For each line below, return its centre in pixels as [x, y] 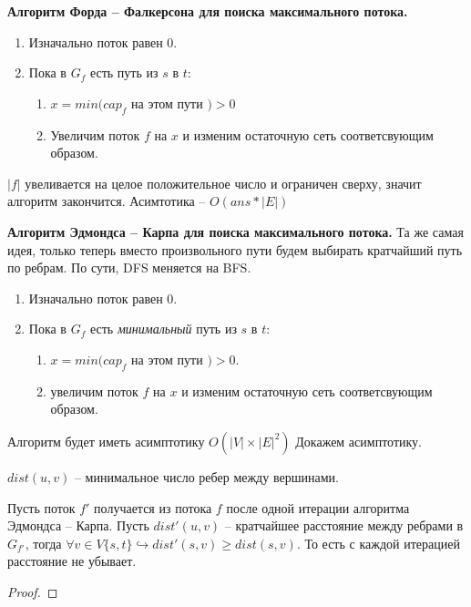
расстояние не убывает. [72, 561]
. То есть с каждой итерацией [378, 543]
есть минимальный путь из [163, 329]
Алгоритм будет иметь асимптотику [106, 441]
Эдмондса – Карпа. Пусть [78, 525]
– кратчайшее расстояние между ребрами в [344, 525]
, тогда [43, 543]
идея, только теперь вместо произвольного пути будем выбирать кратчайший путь [235, 249]
